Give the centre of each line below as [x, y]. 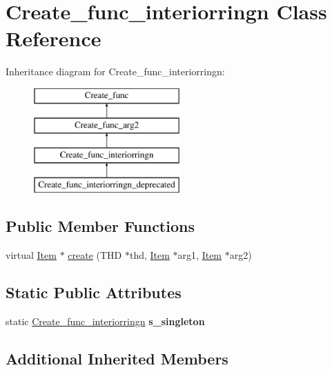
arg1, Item [200, 254]
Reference [53, 38]
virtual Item [31, 254]
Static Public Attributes [94, 292]
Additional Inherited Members [117, 358]
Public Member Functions [100, 226]
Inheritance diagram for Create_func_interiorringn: [115, 71]
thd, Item [149, 254]
